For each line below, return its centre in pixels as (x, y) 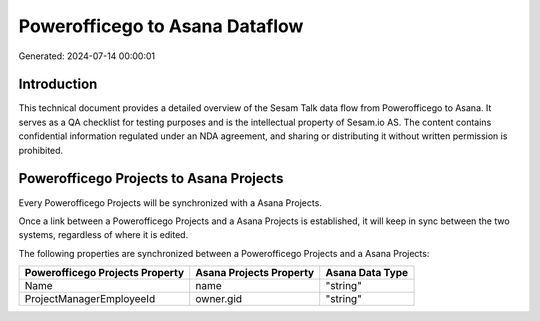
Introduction (58, 84)
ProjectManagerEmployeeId (90, 299)
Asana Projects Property (255, 273)
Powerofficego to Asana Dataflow (161, 26)
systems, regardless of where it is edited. (103, 235)
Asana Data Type (367, 273)
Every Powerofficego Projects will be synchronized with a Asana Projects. (170, 202)
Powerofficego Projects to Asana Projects (151, 178)
